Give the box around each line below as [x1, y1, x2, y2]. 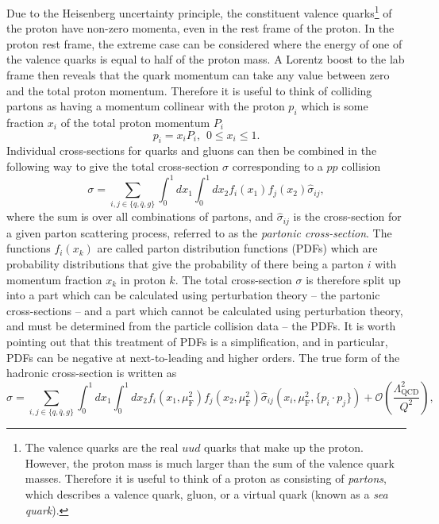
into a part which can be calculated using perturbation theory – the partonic [6, 287, 380, 303]
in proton [120, 271, 166, 287]
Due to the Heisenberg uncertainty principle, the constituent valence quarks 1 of [6, 2, 392, 21]
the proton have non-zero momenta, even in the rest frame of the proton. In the [6, 20, 395, 37]
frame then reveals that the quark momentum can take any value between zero [6, 67, 390, 83]
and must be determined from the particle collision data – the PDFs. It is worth [6, 318, 396, 334]
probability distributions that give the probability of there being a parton [6, 256, 364, 272]
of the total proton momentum [60, 114, 210, 131]
